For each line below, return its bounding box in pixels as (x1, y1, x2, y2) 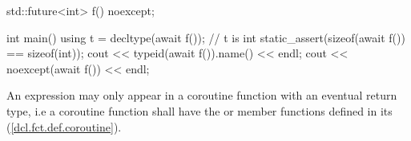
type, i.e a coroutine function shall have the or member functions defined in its (6, 102, 393, 119)
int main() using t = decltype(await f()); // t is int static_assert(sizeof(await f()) (6, 29, 405, 45)
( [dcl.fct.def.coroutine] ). (6, 118, 122, 135)
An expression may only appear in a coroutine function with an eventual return (6, 87, 397, 104)
